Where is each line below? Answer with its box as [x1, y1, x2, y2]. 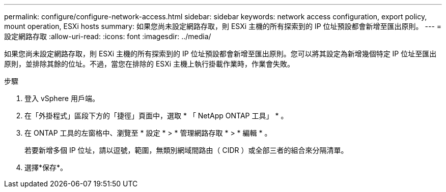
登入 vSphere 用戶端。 [24, 94, 99, 103]
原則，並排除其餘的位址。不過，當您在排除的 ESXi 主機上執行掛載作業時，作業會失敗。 [4, 59, 295, 68]
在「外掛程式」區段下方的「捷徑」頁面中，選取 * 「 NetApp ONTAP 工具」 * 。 [24, 111, 288, 120]
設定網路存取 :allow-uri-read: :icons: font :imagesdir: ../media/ [4, 32, 211, 41]
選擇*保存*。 [24, 163, 68, 172]
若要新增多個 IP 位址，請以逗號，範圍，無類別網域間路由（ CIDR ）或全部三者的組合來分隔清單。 [24, 146, 348, 154]
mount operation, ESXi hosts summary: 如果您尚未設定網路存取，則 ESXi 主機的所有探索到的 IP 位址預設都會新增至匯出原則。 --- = [4, 22, 442, 30]
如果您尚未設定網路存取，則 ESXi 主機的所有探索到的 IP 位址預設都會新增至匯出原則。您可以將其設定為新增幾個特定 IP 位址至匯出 [4, 49, 437, 58]
